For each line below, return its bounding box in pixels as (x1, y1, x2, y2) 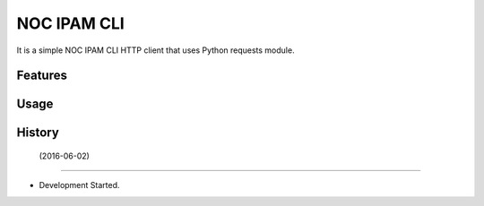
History (16, 125, 60, 141)
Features (16, 68, 67, 83)
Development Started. (39, 180, 120, 191)
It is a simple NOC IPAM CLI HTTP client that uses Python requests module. (16, 45, 295, 56)
